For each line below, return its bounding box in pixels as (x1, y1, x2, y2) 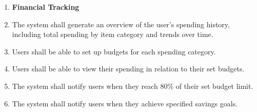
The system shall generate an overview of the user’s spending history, (12, 18, 230, 29)
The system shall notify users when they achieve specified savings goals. (12, 98, 238, 108)
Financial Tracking (12, 2, 80, 12)
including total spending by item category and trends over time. (12, 29, 213, 40)
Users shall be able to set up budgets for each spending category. (12, 46, 216, 57)
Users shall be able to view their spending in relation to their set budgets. (12, 63, 245, 74)
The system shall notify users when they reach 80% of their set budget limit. (12, 80, 253, 91)
